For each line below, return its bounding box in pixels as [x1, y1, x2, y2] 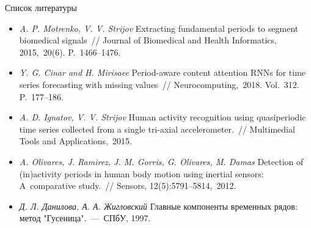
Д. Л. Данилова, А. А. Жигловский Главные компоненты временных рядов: [19, 199, 298, 212]
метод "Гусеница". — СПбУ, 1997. [19, 211, 151, 224]
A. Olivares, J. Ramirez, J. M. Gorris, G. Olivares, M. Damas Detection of [19, 155, 304, 167]
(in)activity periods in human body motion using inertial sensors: [19, 167, 264, 180]
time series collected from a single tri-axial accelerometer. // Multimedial [19, 122, 295, 135]
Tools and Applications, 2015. [19, 134, 132, 147]
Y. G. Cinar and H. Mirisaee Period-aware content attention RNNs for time [19, 66, 306, 79]
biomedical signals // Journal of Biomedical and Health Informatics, [19, 34, 277, 46]
